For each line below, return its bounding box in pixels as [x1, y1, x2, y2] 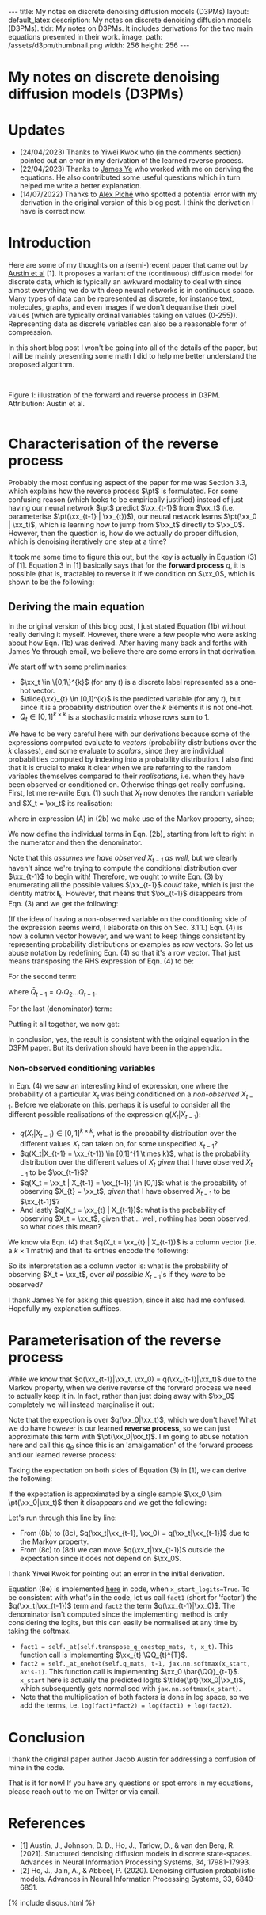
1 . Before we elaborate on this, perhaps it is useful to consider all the [8, 1100, 231, 1111]
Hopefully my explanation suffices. [8, 1303, 121, 1313]
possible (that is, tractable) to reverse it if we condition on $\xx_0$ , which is [8, 569, 256, 578]
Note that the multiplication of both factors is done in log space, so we [19, 1693, 249, 1702]
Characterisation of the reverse [8, 435, 219, 453]
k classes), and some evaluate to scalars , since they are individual [8, 747, 224, 756]
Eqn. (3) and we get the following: [8, 899, 119, 908]
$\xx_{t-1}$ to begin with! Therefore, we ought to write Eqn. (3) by [8, 872, 224, 881]
